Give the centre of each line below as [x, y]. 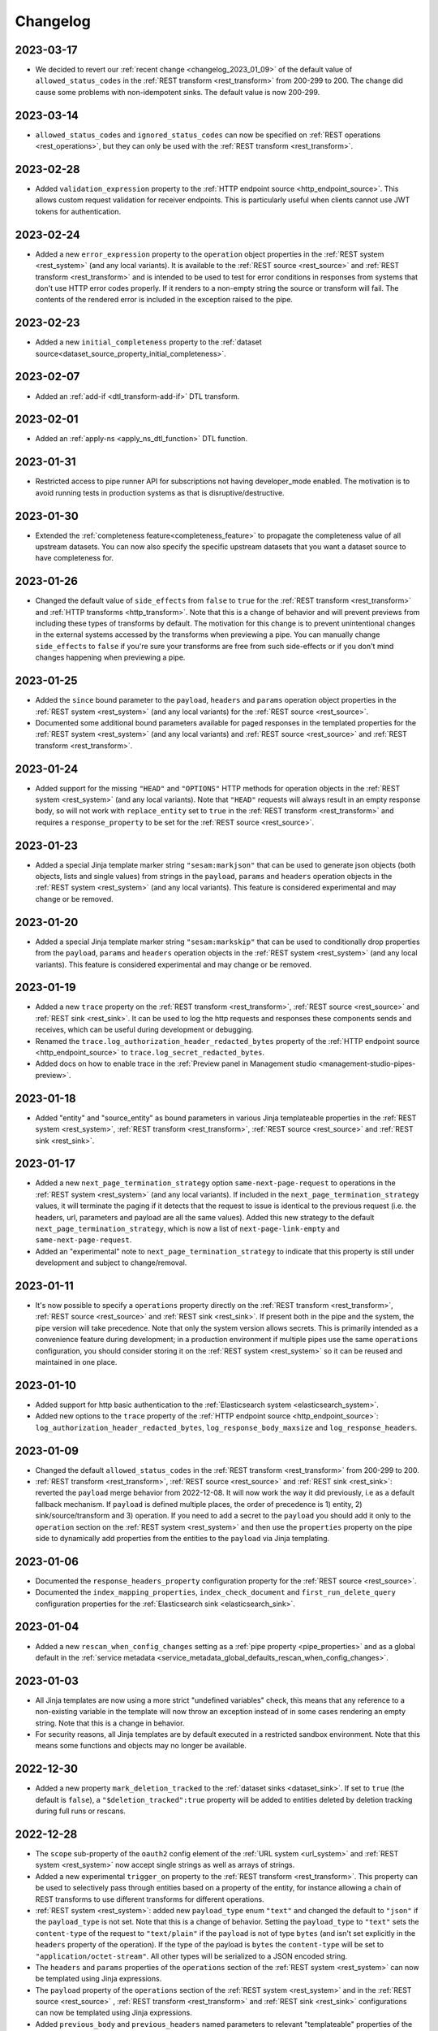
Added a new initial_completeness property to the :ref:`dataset [149, 342]
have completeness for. [74, 558]
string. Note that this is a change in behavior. [110, 1723]
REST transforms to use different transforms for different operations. [150, 1899]
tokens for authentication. [78, 211]
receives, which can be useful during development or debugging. [144, 1030]
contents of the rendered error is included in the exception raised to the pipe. [164, 300]
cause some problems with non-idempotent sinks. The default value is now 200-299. [178, 92]
